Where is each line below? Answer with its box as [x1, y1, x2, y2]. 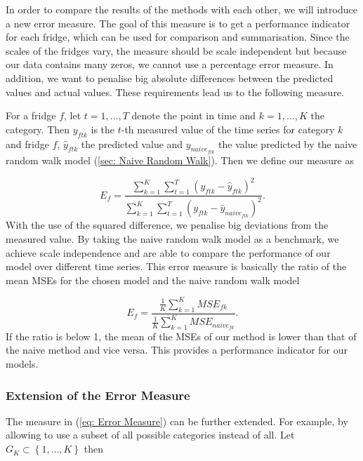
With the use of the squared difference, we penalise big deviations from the [6, 218, 329, 232]
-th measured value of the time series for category [121, 121, 335, 136]
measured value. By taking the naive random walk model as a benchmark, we [6, 232, 339, 246]
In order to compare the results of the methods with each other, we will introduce [6, 2, 357, 16]
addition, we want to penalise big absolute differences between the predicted [6, 70, 334, 85]
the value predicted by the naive [218, 136, 357, 151]
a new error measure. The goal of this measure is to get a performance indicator [6, 15, 350, 30]
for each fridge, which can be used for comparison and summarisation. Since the [6, 29, 350, 44]
